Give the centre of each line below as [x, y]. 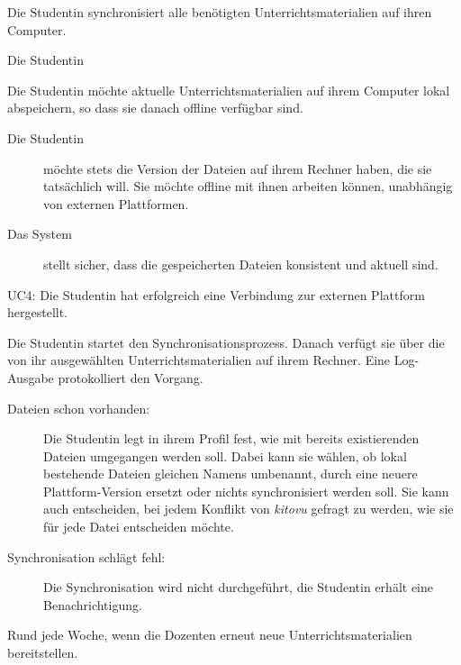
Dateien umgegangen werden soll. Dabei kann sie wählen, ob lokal [225, 455]
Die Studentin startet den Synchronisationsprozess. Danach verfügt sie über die [226, 342]
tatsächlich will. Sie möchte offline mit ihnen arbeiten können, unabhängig [248, 186]
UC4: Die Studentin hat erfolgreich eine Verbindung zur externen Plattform [216, 294]
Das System [40, 234]
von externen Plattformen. [116, 203]
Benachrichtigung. [93, 604]
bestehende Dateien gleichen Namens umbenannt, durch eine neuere [230, 474]
